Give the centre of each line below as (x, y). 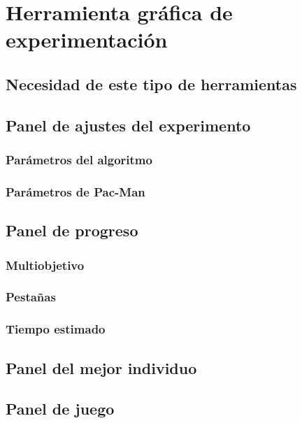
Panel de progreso (72, 230)
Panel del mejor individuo (101, 367)
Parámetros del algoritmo (79, 160)
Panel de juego (60, 409)
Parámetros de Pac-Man (75, 191)
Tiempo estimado (56, 329)
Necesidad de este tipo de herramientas (151, 84)
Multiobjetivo (45, 265)
